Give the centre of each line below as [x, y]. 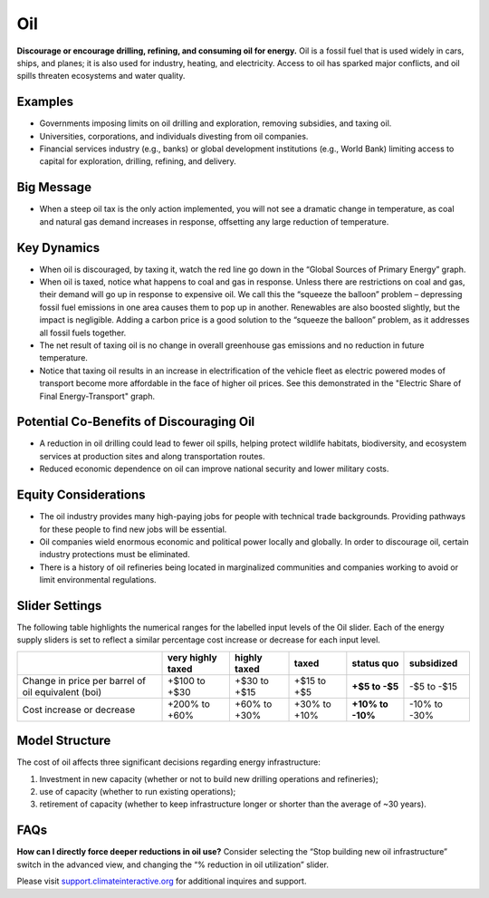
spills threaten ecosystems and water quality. [101, 76]
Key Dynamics [58, 248]
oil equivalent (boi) [62, 691]
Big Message [54, 187]
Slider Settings [59, 606]
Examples [45, 102]
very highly [192, 657]
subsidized [433, 663]
